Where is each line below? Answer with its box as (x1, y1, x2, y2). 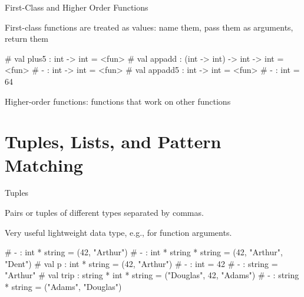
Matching (5, 152, 83, 176)
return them (5, 32, 48, 45)
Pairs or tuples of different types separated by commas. (5, 206, 204, 219)
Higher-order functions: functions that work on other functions (5, 95, 231, 107)
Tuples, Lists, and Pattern (5, 129, 222, 153)
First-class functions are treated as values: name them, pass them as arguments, (5, 21, 293, 33)
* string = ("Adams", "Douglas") (5, 281, 122, 293)
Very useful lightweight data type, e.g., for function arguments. (5, 226, 232, 238)
